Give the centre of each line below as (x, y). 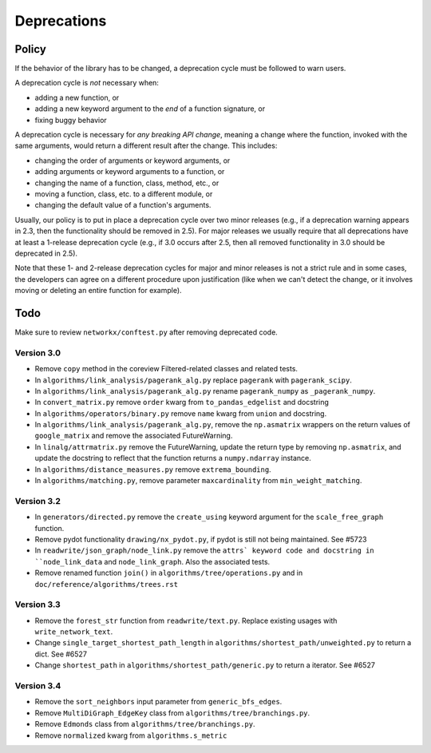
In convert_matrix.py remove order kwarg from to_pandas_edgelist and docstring (182, 402)
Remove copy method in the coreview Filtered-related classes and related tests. (166, 369)
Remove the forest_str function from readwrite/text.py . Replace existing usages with (186, 620)
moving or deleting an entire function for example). (99, 291)
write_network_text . (74, 632)
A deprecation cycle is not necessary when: (87, 83)
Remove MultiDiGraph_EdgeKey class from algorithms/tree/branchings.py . (172, 713)
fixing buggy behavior (71, 120)
